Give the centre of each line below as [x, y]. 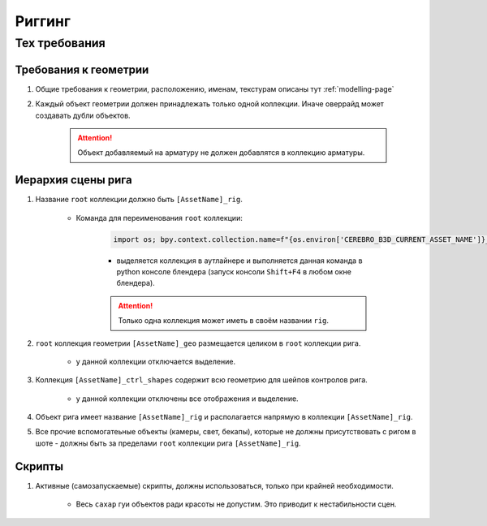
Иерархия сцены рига [74, 180]
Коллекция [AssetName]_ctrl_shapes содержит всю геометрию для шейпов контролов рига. [202, 380]
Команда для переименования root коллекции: [159, 218]
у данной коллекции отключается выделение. [155, 361]
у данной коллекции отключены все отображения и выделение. [187, 399]
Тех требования [60, 43]
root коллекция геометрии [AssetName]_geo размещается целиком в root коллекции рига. [198, 343]
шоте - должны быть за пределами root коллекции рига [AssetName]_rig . [168, 443]
